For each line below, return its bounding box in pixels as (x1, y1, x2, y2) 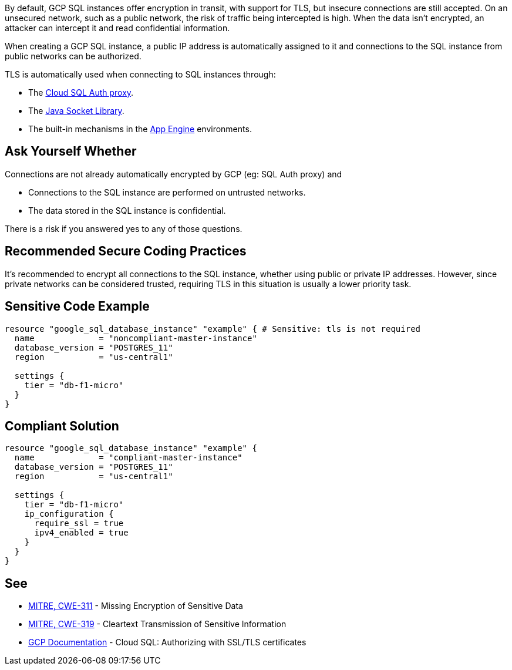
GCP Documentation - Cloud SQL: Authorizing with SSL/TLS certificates (28, 637, 306, 648)
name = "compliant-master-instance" (14, 453, 242, 463)
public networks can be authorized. (5, 51, 142, 61)
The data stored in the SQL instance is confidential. (28, 205, 226, 216)
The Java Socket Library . (28, 106, 124, 116)
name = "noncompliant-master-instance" (14, 333, 257, 343)
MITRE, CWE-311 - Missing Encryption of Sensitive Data (28, 601, 243, 611)
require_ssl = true (34, 519, 124, 528)
